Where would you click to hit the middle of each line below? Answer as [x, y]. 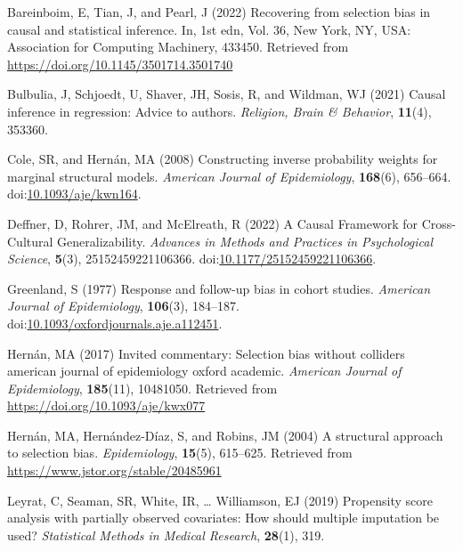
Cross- [439, 223]
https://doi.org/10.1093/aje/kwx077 [106, 405]
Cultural [30, 241]
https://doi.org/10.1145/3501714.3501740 [120, 64]
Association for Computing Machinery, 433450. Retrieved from [178, 47]
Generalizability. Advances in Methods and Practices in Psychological [245, 241]
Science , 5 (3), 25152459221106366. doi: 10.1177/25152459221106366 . [192, 259]
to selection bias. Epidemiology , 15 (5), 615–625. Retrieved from [180, 453]
